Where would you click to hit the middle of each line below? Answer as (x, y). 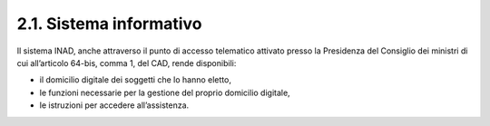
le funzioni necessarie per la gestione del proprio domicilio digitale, (165, 92)
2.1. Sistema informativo (109, 24)
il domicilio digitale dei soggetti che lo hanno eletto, (135, 80)
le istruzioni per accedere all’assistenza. (114, 105)
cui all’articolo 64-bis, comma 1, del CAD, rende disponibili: (127, 63)
